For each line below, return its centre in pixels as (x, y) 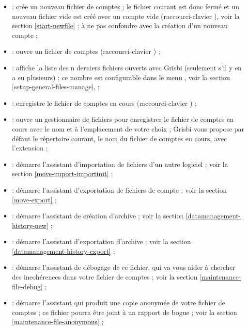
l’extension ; (30, 148)
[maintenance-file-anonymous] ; (58, 322)
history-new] (30, 225)
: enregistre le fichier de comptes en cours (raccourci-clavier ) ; (104, 103)
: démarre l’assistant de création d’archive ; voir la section (98, 216)
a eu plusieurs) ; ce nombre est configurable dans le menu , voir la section (121, 77)
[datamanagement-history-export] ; (63, 251)
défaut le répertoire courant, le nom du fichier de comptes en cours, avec (119, 138)
